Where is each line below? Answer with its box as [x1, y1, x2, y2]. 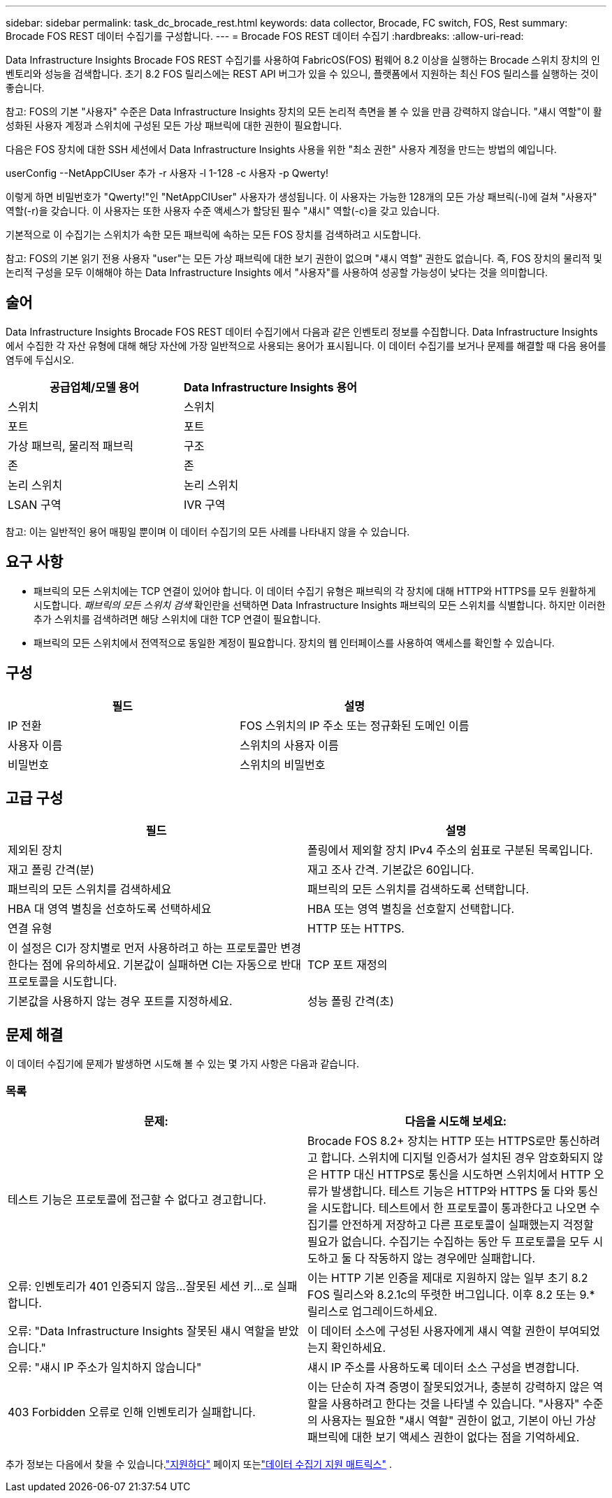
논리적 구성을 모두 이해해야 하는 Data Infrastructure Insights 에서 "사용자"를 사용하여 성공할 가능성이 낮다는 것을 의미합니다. [6, 266, 548, 278]
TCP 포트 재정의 [307, 958, 388, 972]
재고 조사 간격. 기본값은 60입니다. [307, 863, 474, 877]
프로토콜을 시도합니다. [8, 974, 117, 989]
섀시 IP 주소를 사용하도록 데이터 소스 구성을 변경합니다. [307, 1360, 580, 1374]
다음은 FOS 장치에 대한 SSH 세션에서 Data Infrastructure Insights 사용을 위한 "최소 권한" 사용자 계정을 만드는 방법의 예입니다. [6, 143, 557, 155]
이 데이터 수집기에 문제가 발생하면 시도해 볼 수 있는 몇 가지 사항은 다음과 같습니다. [6, 1058, 360, 1070]
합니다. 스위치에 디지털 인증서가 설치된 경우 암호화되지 [321, 1150, 590, 1165]
